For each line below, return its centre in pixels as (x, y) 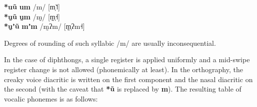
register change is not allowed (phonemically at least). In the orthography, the (123, 69)
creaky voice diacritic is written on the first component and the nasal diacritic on (128, 79)
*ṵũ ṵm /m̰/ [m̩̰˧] (32, 16)
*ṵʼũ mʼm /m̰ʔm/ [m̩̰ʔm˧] (44, 26)
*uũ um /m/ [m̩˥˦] (32, 6)
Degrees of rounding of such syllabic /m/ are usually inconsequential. (110, 43)
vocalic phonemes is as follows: (51, 98)
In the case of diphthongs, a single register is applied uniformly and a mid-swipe (127, 59)
